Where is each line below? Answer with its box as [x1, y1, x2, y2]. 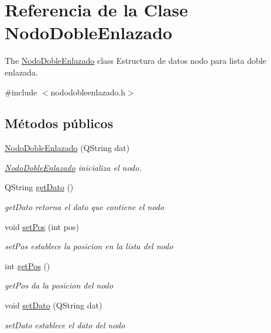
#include [5, 85, 37, 98]
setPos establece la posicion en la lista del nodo [5, 240, 173, 252]
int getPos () [5, 259, 50, 272]
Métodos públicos [5, 114, 114, 132]
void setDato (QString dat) [5, 299, 102, 311]
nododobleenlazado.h [50, 85, 126, 98]
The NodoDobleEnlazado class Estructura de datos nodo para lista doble [5, 54, 266, 67]
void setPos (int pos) [5, 220, 79, 232]
